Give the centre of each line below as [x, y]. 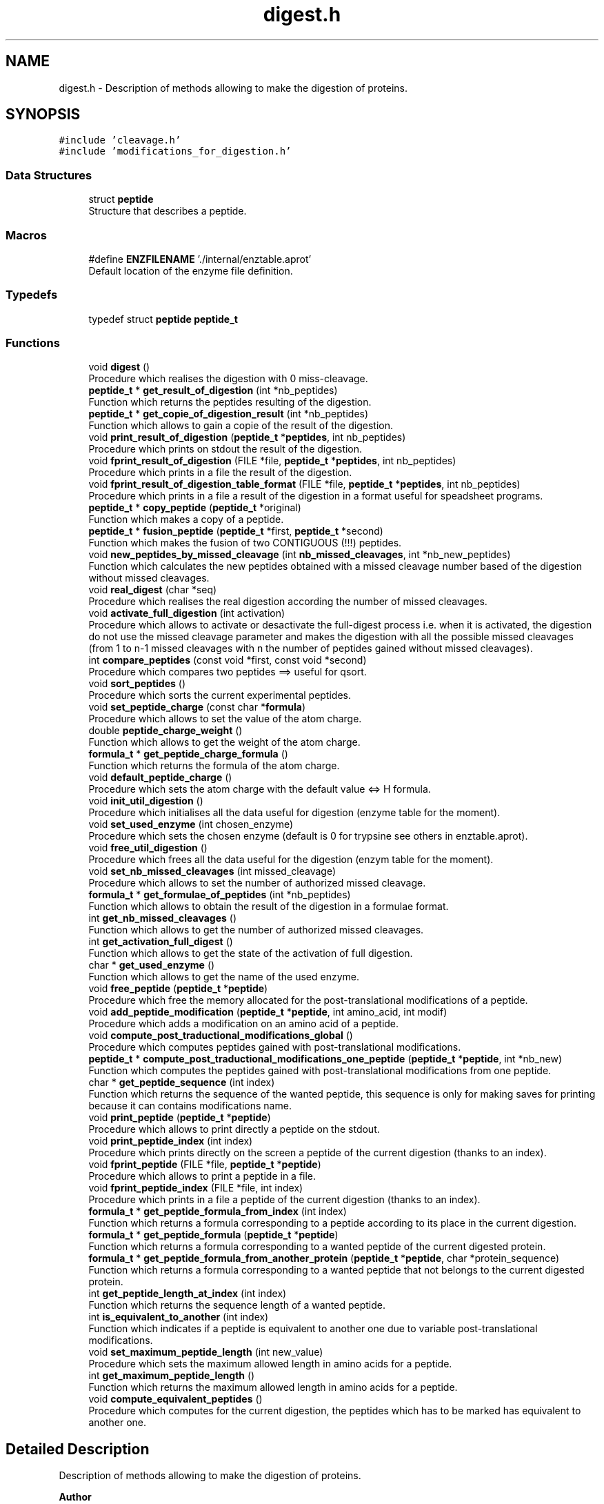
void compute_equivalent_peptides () [175, 1399]
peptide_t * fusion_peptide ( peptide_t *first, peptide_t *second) [236, 531]
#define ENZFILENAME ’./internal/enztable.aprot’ [200, 259]
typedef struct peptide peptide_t [163, 319]
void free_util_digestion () [148, 848]
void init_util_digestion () [146, 801]
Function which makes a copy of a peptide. [186, 520]
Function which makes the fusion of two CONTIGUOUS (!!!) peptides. [245, 543]
